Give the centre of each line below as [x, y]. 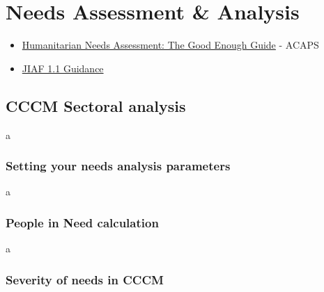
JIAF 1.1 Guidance [63, 68]
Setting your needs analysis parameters [118, 166]
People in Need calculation [82, 222]
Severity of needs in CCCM [85, 279]
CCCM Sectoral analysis [96, 105]
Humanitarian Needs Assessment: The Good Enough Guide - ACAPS [170, 45]
